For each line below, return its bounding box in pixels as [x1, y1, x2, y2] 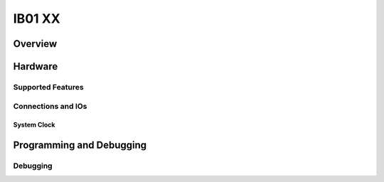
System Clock [13, 121, 55, 129]
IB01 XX [13, 11, 60, 26]
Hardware [13, 60, 58, 73]
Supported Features [13, 82, 85, 92]
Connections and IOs [13, 101, 87, 111]
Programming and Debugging [13, 139, 147, 151]
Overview [13, 38, 58, 50]
